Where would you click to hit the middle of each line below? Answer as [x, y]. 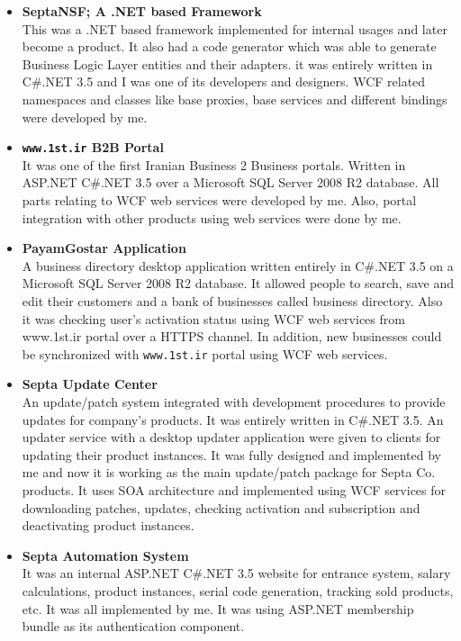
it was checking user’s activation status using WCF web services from [213, 318]
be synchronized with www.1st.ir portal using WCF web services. [205, 353]
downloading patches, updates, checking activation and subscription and [221, 507]
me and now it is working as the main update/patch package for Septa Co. [229, 472]
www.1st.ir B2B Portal [93, 147]
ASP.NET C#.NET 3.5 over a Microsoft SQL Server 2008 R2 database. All [230, 182]
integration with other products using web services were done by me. [212, 217]
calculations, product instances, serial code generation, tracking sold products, [238, 590]
